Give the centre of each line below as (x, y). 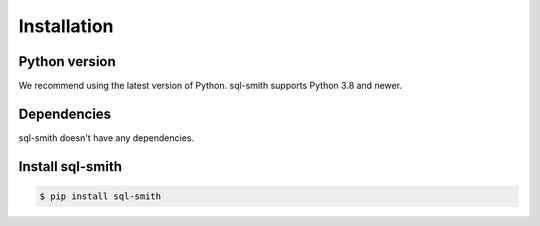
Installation (66, 26)
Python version (67, 61)
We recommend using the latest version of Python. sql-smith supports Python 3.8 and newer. (210, 86)
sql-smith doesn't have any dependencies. (106, 137)
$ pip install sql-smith (100, 196)
